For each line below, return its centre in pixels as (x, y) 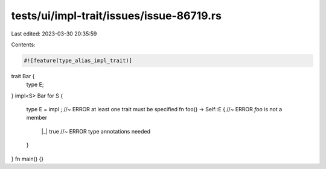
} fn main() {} (27, 159)
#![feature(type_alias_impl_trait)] (78, 60)
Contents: (23, 45)
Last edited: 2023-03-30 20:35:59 (54, 34)
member (37, 118)
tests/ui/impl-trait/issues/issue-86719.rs (116, 16)
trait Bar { (23, 76)
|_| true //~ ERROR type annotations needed (96, 131)
